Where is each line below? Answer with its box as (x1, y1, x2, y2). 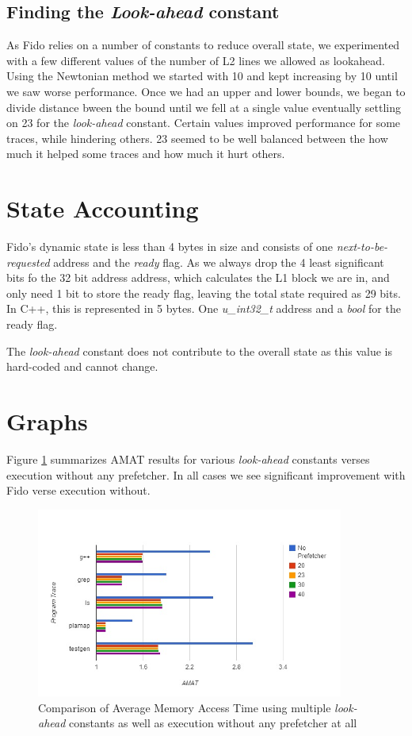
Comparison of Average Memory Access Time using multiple (38, 699, 331, 715)
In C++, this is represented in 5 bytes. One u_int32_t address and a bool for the (6, 300, 401, 317)
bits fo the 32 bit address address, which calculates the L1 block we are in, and (6, 269, 390, 286)
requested (6, 253, 50, 270)
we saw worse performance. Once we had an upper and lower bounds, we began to (6, 83, 406, 99)
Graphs (6, 405, 88, 437)
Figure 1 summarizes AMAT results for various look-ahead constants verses (6, 450, 370, 467)
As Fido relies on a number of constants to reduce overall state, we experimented (6, 37, 400, 53)
